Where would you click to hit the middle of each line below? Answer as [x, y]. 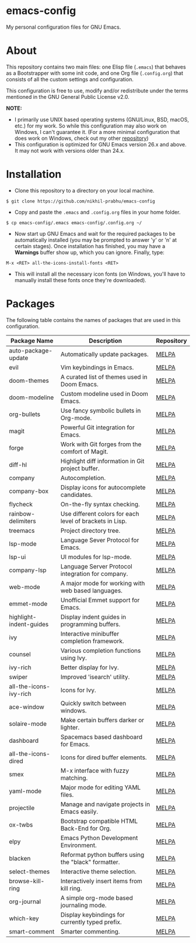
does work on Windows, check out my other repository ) [81, 138]
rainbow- [22, 513]
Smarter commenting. [90, 931]
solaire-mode [28, 723]
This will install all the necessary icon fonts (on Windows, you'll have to [100, 274]
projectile [22, 808]
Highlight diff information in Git [102, 461]
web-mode [25, 587]
